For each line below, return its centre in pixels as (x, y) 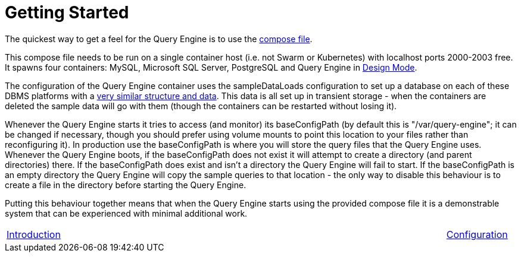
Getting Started (67, 12)
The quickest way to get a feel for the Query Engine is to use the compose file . (159, 39)
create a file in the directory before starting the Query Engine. (126, 185)
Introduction (34, 234)
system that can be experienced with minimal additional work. (126, 213)
